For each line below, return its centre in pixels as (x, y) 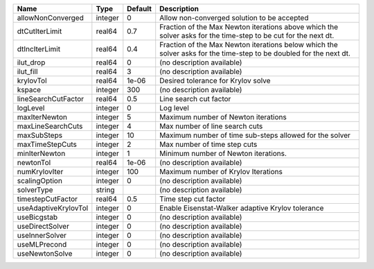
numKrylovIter (40, 172)
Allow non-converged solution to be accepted (234, 18)
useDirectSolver (43, 226)
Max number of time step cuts (208, 144)
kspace (29, 90)
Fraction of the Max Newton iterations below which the (249, 45)
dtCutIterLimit (39, 31)
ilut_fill (27, 71)
